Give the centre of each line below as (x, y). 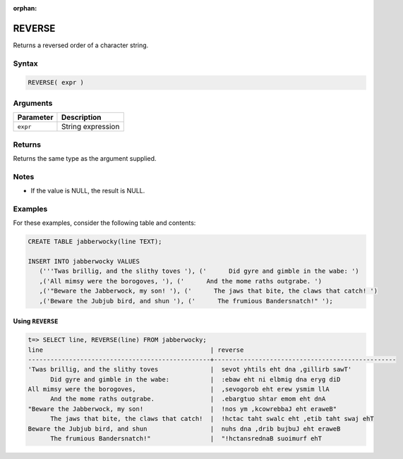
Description (81, 118)
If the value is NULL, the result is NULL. (88, 191)
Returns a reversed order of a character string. (81, 45)
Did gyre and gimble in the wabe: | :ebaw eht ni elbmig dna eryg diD (196, 379)
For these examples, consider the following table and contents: (104, 223)
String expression (90, 127)
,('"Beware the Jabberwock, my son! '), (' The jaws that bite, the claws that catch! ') (208, 291)
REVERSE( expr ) (56, 82)
